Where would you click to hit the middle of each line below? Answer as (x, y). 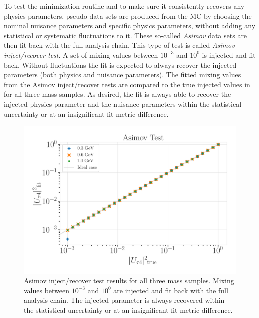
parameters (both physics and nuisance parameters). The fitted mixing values (123, 75)
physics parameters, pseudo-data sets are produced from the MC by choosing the (128, 16)
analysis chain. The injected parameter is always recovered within (124, 300)
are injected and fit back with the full (171, 290)
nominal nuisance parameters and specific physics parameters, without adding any (130, 26)
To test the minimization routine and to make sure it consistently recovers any (124, 6)
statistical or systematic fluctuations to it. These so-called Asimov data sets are (126, 35)
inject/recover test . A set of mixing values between (81, 55)
